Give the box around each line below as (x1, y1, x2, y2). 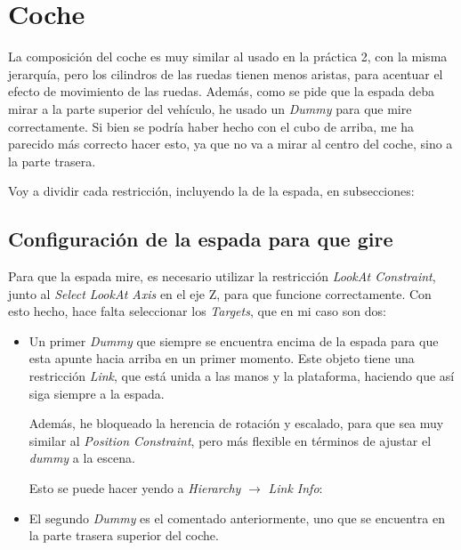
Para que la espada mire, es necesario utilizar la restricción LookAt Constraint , (8, 267, 436, 286)
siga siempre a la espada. (28, 384, 165, 402)
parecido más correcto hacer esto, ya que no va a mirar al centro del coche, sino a (8, 134, 453, 153)
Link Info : (268, 479, 323, 497)
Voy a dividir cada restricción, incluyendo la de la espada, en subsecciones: (8, 182, 415, 200)
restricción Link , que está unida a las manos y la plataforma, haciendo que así (28, 367, 455, 385)
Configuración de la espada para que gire (8, 225, 393, 253)
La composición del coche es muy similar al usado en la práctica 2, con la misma (8, 47, 448, 66)
